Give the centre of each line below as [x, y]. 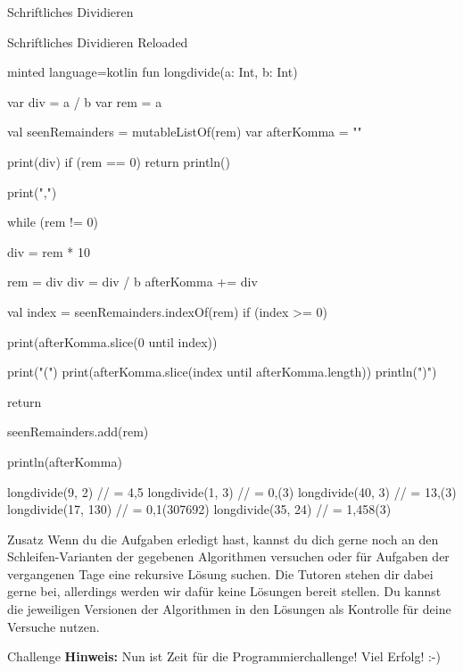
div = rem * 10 [49, 251]
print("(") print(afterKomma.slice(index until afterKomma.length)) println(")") [222, 372]
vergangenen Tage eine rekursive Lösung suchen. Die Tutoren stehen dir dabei [220, 573]
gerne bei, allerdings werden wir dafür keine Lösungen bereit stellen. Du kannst [224, 591]
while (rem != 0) [53, 222]
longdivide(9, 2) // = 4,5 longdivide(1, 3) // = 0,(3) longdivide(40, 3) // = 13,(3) [232, 491]
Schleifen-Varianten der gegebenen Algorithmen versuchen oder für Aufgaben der [228, 556]
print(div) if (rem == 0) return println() [119, 161]
